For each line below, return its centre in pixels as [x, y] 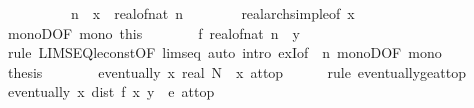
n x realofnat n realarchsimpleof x [212, 13]
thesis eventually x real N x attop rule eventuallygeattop [236, 71]
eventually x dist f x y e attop [111, 91]
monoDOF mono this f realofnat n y [153, 32]
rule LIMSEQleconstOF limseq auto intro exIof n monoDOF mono [224, 52]
